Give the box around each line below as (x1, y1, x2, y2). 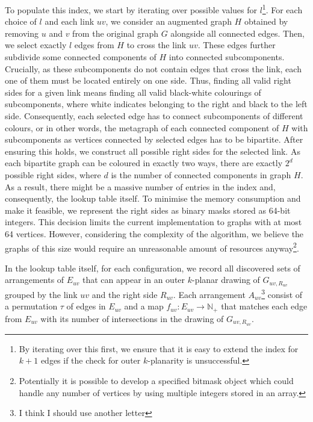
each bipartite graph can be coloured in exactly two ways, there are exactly (5, 157, 283, 169)
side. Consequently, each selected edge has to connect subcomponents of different (5, 110, 303, 122)
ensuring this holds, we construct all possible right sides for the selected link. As (5, 144, 300, 157)
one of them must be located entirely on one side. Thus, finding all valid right (5, 74, 291, 87)
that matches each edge (221, 300, 308, 312)
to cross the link (126, 39, 187, 51)
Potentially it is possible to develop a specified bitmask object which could (19, 374, 294, 386)
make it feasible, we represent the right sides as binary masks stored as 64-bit (5, 203, 291, 216)
